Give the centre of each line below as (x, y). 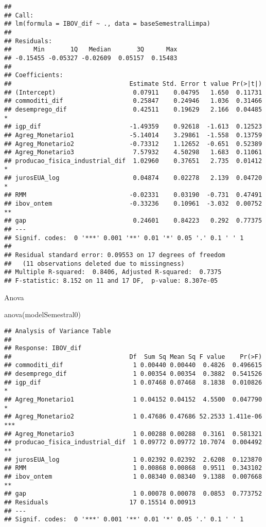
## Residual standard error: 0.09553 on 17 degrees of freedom (115, 255)
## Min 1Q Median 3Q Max (91, 50)
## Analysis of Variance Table (58, 331)
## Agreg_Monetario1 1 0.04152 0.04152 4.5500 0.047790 (133, 400)
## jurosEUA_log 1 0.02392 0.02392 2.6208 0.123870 (133, 459)
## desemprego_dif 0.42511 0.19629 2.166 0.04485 (133, 109)
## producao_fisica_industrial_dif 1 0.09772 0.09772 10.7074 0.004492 (133, 442)
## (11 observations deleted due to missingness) (94, 263)
